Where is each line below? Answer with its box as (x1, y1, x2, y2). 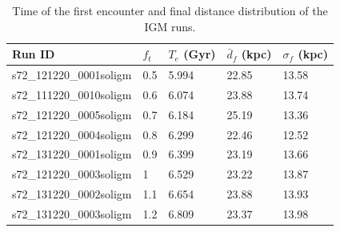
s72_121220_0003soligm (12, 166, 132, 182)
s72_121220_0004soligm (12, 126, 132, 142)
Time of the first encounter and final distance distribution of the (12, 2, 328, 18)
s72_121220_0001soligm (12, 66, 132, 83)
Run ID (12, 46, 55, 62)
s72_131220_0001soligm (12, 146, 132, 162)
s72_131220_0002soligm (12, 186, 132, 202)
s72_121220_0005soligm (12, 106, 132, 122)
